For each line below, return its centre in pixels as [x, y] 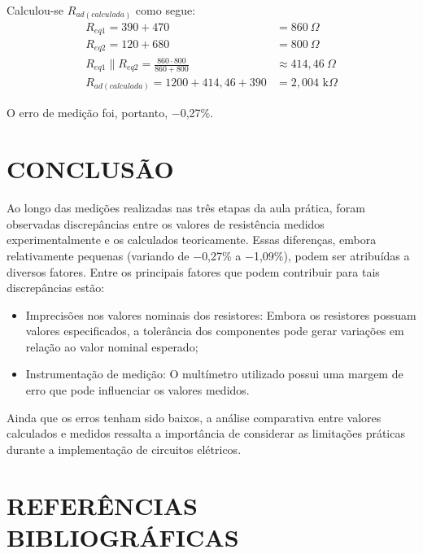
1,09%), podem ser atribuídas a [331, 255]
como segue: [166, 10]
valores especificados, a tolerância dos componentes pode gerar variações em [215, 331]
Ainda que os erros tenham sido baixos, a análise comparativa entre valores [194, 417]
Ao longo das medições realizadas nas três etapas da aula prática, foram [186, 208]
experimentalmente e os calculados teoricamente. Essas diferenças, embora [192, 240]
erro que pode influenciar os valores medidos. [137, 390]
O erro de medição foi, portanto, [87, 113]
